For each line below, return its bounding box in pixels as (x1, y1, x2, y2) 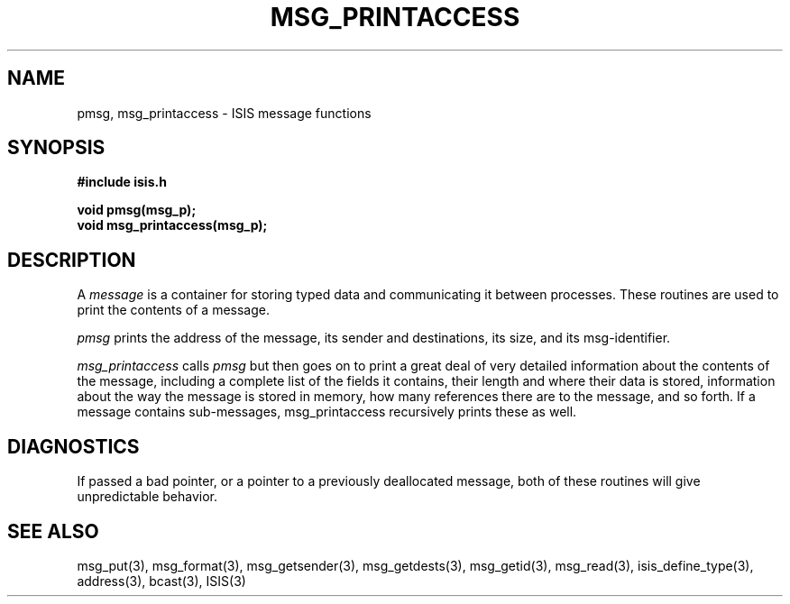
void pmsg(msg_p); (77, 202, 197, 218)
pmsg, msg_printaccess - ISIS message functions (77, 105, 372, 121)
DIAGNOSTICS (7, 435, 140, 458)
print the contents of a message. (77, 302, 270, 318)
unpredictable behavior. (77, 489, 217, 505)
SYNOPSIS (7, 136, 106, 160)
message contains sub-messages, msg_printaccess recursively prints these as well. (77, 404, 577, 420)
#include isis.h (77, 174, 167, 190)
